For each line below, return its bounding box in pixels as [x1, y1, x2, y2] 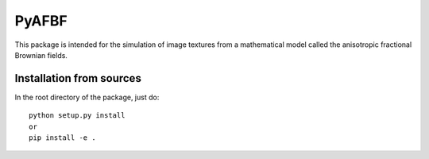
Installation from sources [14, 72, 142, 85]
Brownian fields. [14, 50, 68, 60]
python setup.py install [29, 111, 126, 120]
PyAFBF [14, 12, 68, 29]
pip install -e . [29, 134, 96, 142]
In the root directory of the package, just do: [14, 92, 160, 102]
